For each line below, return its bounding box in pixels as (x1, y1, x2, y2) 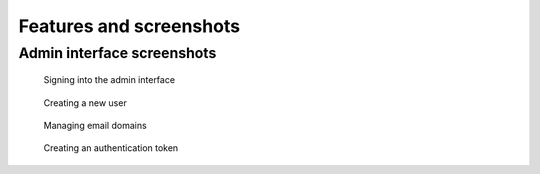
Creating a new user (43, 96, 127, 109)
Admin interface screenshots (18, 44, 217, 62)
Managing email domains (43, 119, 147, 131)
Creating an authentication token (43, 142, 179, 154)
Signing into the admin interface (43, 74, 175, 86)
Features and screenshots (18, 15, 240, 37)
